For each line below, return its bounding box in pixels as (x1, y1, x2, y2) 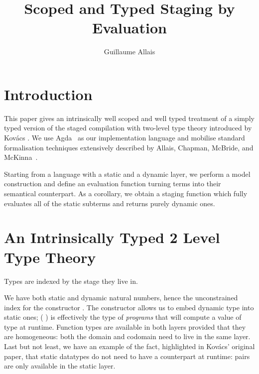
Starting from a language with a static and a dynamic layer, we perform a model (4, 168, 251, 179)
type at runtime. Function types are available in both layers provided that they (4, 321, 246, 332)
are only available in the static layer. (4, 361, 116, 371)
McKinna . (4, 152, 38, 162)
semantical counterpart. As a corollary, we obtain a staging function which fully (4, 188, 248, 198)
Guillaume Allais (104, 46, 155, 57)
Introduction (4, 84, 93, 104)
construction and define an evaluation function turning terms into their (4, 178, 221, 189)
